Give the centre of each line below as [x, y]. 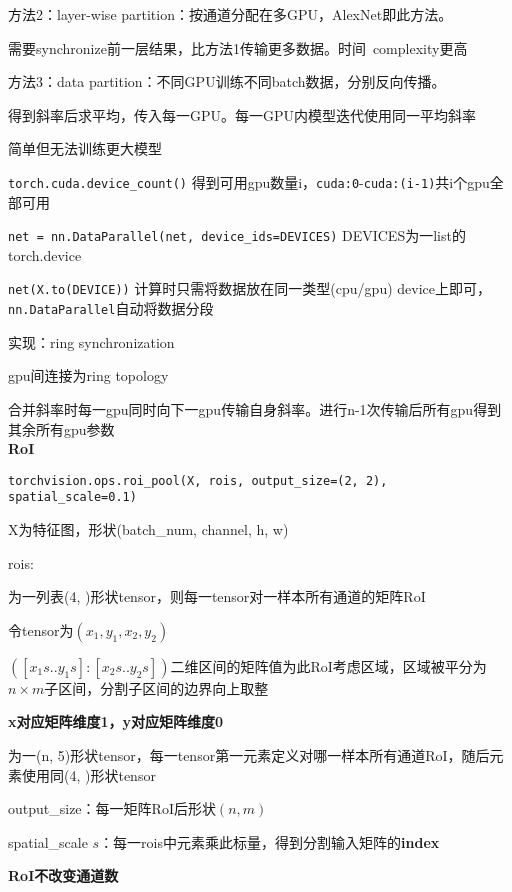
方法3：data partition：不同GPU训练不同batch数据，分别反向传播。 [227, 81]
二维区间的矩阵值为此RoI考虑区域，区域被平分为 [328, 665]
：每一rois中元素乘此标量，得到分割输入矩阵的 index [269, 841]
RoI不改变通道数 [63, 875]
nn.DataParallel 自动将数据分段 [111, 308]
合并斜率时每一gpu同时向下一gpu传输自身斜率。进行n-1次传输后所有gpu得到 [255, 408]
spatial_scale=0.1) [72, 497]
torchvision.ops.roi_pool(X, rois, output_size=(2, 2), [198, 480]
